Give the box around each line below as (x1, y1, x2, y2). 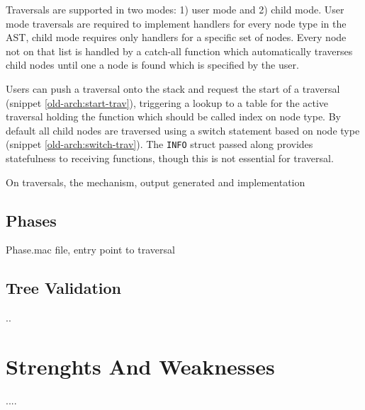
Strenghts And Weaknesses (6, 351, 275, 380)
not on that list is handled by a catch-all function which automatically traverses (6, 43, 353, 58)
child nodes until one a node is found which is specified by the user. (6, 57, 299, 72)
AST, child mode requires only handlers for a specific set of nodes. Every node (6, 30, 347, 45)
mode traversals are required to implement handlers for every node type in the (6, 16, 347, 30)
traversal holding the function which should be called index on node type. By (6, 109, 341, 124)
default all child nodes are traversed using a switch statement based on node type (6, 123, 360, 137)
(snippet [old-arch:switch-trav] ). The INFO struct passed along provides (6, 137, 313, 152)
